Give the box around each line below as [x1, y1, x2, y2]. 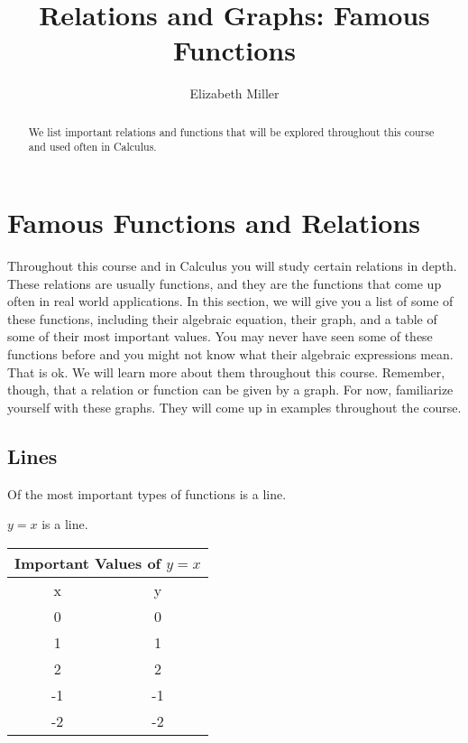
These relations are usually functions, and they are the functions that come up [7, 274, 442, 293]
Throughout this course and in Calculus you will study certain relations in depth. [7, 255, 457, 274]
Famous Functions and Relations [7, 204, 420, 241]
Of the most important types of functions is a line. [7, 484, 287, 503]
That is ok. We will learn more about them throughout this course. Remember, [7, 362, 445, 381]
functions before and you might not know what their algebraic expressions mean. [7, 344, 454, 363]
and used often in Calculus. [28, 139, 157, 154]
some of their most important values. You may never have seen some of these [7, 327, 433, 346]
